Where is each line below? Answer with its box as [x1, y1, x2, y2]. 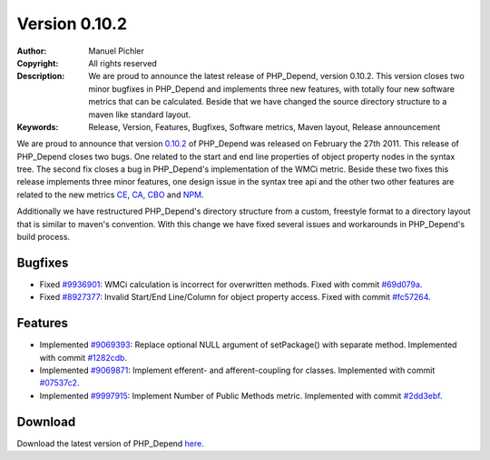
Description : [16, 71, 65, 82]
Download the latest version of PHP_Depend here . [16, 437, 204, 449]
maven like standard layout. [88, 109, 191, 120]
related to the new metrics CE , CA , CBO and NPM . [16, 189, 204, 200]
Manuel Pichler [88, 45, 144, 56]
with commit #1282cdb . [39, 352, 127, 363]
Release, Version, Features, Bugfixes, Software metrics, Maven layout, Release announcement [88, 121, 440, 132]
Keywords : [16, 121, 59, 132]
